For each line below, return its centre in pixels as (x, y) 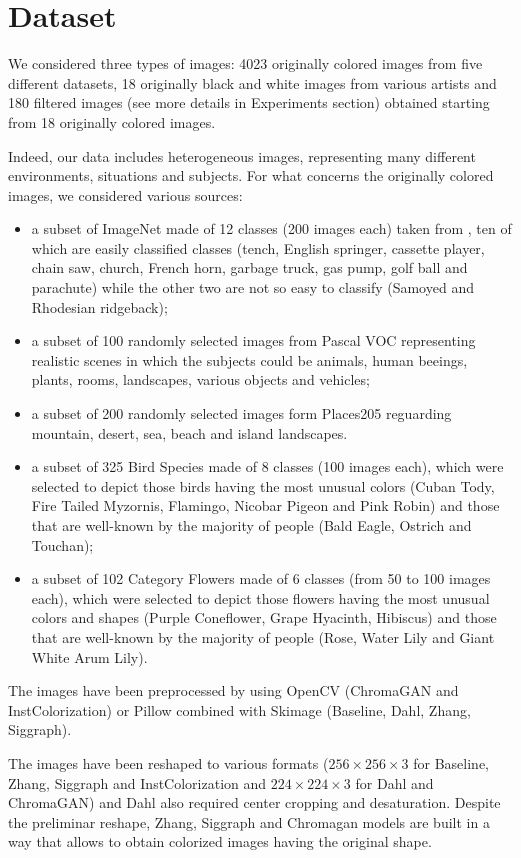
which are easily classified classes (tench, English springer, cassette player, (258, 247)
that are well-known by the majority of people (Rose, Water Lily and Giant (263, 636)
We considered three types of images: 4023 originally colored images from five (245, 63)
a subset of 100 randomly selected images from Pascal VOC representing (253, 340)
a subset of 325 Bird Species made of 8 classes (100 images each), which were (267, 466)
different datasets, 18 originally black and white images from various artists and (252, 82)
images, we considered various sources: (125, 194)
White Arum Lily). (89, 656)
